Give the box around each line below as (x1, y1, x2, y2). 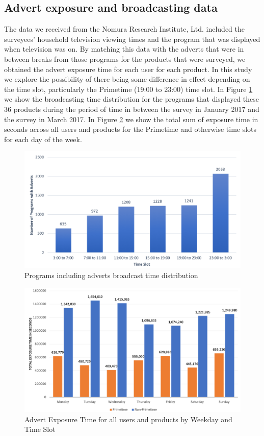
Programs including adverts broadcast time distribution (24, 269, 198, 280)
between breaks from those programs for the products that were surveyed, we (4, 53, 246, 64)
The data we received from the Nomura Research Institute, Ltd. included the (4, 24, 245, 34)
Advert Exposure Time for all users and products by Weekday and (24, 414, 232, 424)
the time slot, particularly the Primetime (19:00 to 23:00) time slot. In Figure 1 (4, 83, 253, 94)
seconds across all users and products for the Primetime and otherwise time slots (4, 124, 257, 134)
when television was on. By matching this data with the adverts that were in (4, 43, 244, 54)
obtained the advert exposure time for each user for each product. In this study (4, 63, 252, 74)
